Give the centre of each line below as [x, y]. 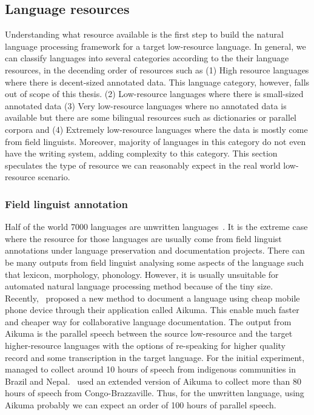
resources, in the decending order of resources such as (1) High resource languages [157, 69]
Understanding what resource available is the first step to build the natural [144, 34]
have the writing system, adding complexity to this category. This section [141, 153]
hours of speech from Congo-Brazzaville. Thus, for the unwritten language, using [155, 393]
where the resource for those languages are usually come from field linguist [143, 238]
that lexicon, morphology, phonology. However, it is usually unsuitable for [142, 274]
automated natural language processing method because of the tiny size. [139, 286]
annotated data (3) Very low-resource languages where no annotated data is [146, 105]
